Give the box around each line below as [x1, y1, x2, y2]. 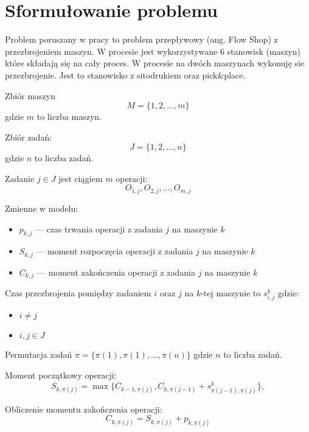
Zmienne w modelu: [5, 201, 78, 214]
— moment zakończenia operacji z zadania [36, 265, 195, 278]
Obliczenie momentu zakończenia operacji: [5, 402, 162, 415]
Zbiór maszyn [5, 89, 55, 102]
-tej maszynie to [201, 287, 261, 299]
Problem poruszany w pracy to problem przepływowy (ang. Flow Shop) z [5, 33, 278, 46]
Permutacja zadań [5, 348, 72, 361]
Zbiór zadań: [5, 130, 52, 143]
